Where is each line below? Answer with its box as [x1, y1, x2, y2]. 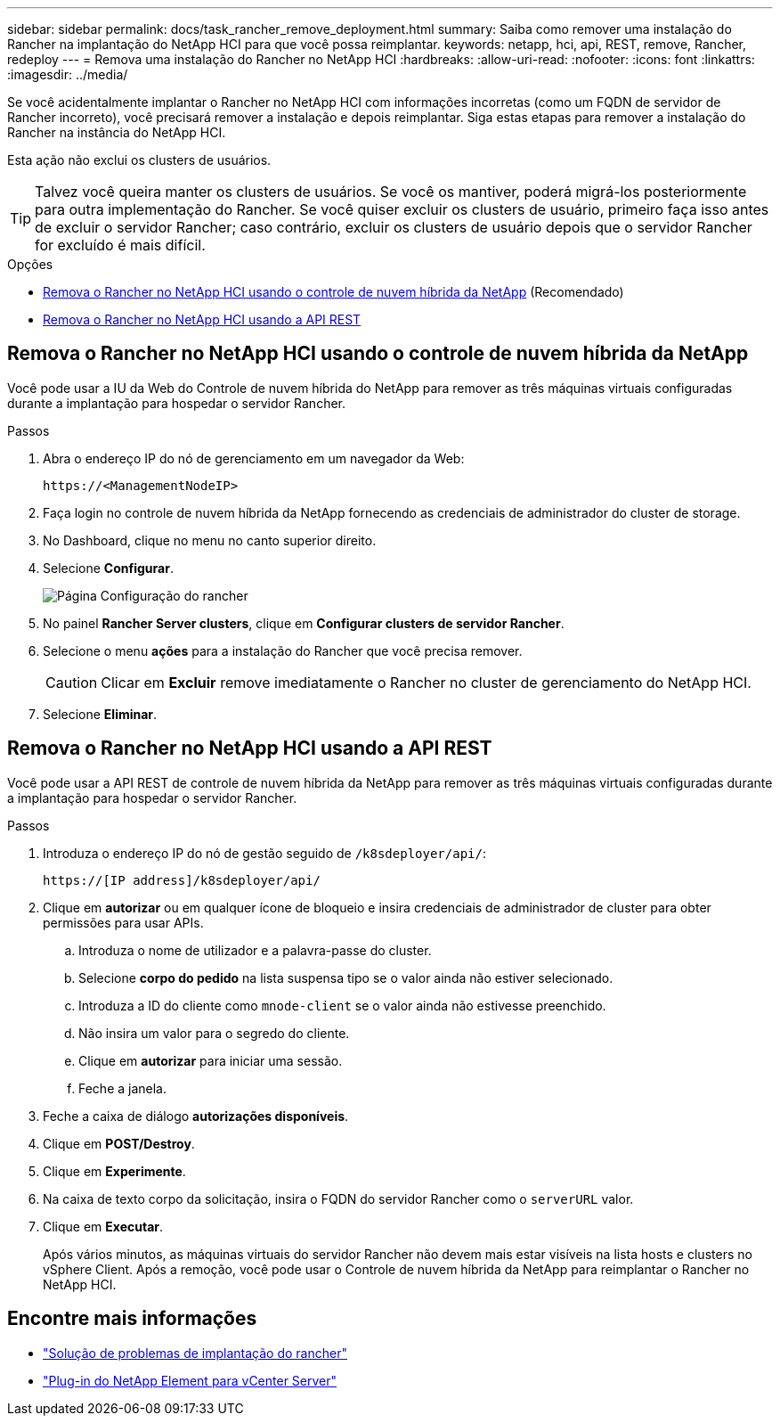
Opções [7, 257, 53, 272]
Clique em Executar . [43, 1218, 164, 1234]
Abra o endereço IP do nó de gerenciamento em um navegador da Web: [43, 450, 465, 466]
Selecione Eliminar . [43, 706, 158, 722]
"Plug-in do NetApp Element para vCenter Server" [43, 1372, 337, 1388]
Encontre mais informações [7, 1307, 257, 1330]
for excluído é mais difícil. [35, 236, 206, 254]
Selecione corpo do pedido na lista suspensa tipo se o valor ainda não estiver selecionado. [78, 969, 613, 985]
